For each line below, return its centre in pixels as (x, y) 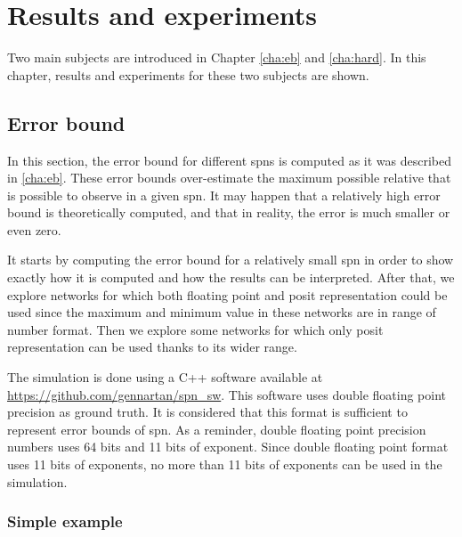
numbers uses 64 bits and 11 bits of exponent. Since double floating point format (228, 447)
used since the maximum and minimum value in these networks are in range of (222, 312)
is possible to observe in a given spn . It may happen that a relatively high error (224, 195)
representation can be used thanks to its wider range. (152, 347)
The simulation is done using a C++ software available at (165, 377)
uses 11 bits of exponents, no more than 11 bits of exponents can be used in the (225, 464)
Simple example (65, 521)
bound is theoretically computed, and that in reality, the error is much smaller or (229, 212)
